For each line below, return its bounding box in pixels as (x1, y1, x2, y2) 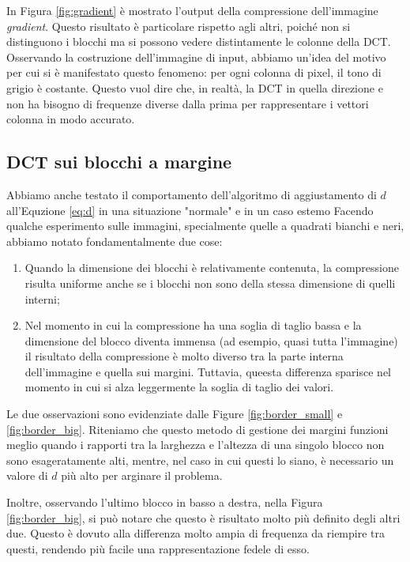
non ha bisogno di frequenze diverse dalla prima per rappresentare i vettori (6, 95, 369, 111)
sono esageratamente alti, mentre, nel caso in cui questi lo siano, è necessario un (6, 451, 394, 468)
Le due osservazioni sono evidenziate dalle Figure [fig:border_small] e (6, 405, 343, 422)
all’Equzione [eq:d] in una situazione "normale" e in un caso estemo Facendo (6, 202, 374, 218)
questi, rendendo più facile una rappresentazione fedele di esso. (6, 540, 310, 556)
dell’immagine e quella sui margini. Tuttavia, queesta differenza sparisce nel (24, 363, 391, 379)
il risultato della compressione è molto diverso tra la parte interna (24, 348, 344, 364)
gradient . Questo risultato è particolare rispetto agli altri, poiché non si (6, 17, 351, 34)
